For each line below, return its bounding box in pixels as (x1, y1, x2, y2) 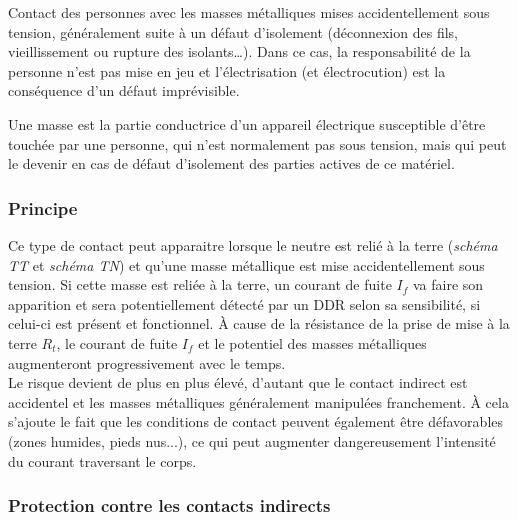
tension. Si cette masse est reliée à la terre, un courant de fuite (8, 274, 392, 295)
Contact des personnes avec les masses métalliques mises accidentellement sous (8, 2, 490, 22)
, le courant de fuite (56, 332, 178, 353)
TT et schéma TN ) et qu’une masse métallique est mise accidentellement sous (8, 254, 485, 275)
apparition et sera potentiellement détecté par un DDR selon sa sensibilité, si (8, 293, 481, 314)
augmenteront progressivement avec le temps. (8, 352, 286, 373)
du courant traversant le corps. (8, 450, 197, 471)
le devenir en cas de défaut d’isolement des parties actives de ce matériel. (8, 153, 455, 174)
